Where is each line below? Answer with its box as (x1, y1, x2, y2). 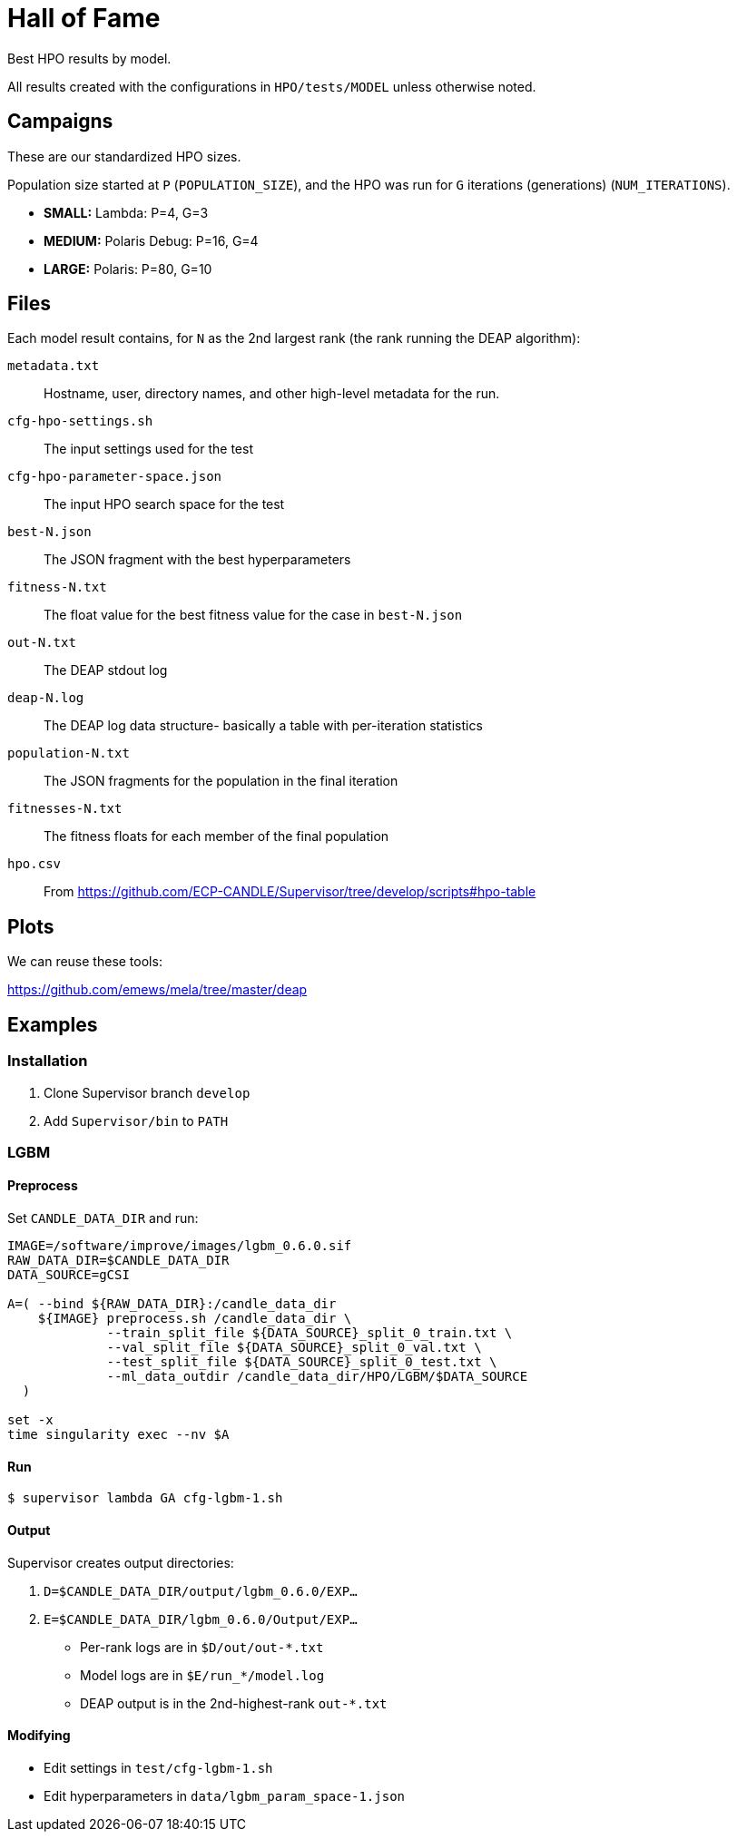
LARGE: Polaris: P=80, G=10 (44, 260, 212, 277)
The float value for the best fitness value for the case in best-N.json (44, 607, 463, 623)
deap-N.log (7, 690, 84, 706)
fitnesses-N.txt (7, 801, 123, 817)
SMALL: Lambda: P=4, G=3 (44, 204, 209, 220)
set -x (7, 1413, 54, 1428)
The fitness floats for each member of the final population (44, 828, 389, 845)
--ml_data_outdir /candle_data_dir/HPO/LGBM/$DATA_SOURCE (106, 1369, 528, 1384)
